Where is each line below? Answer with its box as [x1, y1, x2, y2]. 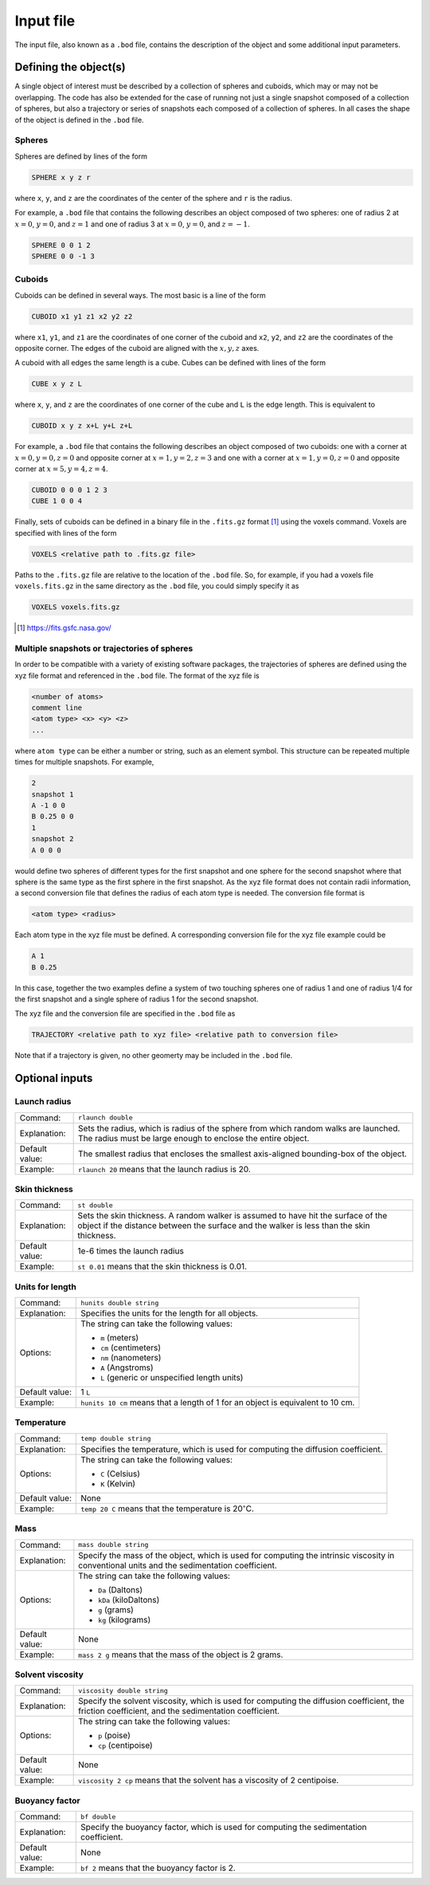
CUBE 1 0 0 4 [31, 497, 83, 506]
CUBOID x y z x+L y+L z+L [31, 421, 133, 431]
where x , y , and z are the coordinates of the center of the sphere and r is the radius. [14, 193, 292, 203]
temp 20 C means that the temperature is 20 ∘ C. [80, 1501, 255, 1514]
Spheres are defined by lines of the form [14, 152, 147, 161]
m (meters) [100, 1332, 139, 1344]
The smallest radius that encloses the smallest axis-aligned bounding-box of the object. [78, 1148, 408, 1159]
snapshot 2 [31, 834, 74, 844]
